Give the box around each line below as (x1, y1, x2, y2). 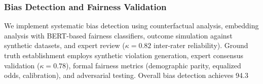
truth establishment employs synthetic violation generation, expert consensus (4, 50, 243, 60)
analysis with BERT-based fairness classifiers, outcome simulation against (4, 30, 233, 40)
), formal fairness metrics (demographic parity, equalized (66, 60, 241, 70)
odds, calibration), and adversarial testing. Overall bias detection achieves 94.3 (4, 70, 249, 80)
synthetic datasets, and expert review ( (4, 40, 125, 51)
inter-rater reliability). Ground (153, 40, 248, 51)
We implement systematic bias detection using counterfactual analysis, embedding (4, 20, 259, 31)
